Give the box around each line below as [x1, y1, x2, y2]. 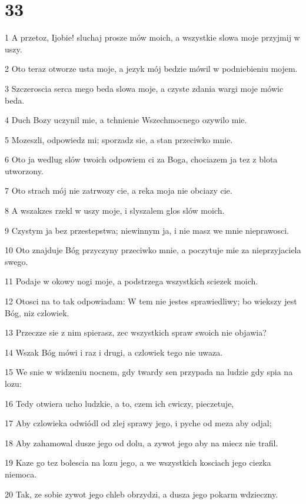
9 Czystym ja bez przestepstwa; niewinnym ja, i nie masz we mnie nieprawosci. [5, 224, 289, 236]
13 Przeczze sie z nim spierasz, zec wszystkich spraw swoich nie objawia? [5, 326, 267, 339]
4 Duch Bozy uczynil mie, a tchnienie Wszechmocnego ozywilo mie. [5, 114, 247, 126]
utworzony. [5, 164, 44, 177]
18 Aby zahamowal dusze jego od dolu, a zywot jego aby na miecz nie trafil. [5, 436, 278, 449]
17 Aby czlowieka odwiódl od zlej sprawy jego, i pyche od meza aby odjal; [5, 417, 272, 429]
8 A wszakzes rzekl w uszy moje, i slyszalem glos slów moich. [5, 204, 225, 217]
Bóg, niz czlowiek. [5, 306, 69, 319]
